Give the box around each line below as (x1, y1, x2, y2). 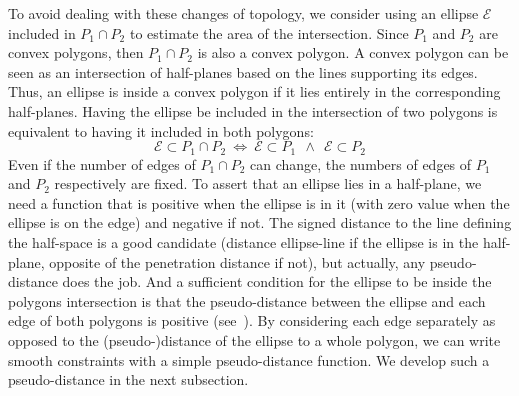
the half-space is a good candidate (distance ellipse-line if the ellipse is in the (8, 231, 479, 252)
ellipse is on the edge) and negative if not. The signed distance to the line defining (8, 212, 512, 233)
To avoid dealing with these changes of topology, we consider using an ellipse (8, 3, 479, 23)
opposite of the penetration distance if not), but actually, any (49, 251, 426, 272)
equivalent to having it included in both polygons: (8, 120, 314, 141)
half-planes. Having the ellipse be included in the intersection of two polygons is (8, 100, 498, 121)
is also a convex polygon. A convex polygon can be (197, 42, 509, 63)
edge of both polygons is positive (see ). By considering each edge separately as (8, 310, 496, 331)
